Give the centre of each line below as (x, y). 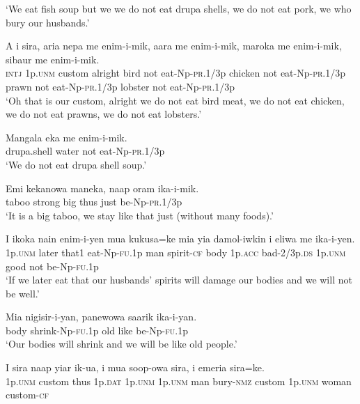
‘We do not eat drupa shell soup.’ (76, 164)
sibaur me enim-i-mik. (53, 59)
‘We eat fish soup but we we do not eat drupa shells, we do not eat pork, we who (179, 8)
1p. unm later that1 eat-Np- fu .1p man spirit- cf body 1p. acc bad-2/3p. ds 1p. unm (176, 252)
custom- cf (28, 395)
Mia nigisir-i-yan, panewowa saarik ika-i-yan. (101, 317)
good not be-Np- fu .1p (52, 266)
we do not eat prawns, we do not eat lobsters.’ (104, 114)
